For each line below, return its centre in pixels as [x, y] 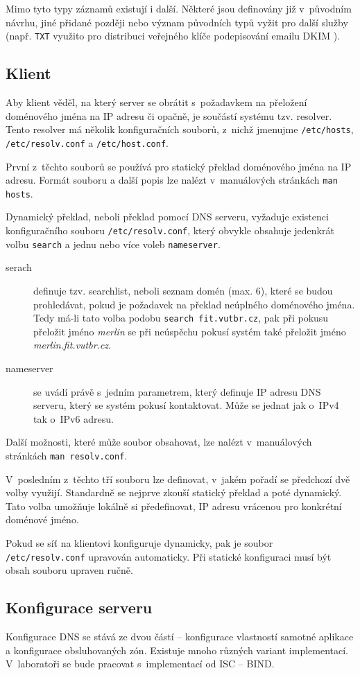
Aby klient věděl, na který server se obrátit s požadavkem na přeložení [156, 102]
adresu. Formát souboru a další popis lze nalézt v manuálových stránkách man [172, 180]
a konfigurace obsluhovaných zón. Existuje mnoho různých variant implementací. [177, 650]
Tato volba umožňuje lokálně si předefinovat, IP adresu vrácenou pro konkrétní [174, 506]
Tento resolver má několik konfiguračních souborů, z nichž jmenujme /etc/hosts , [180, 129]
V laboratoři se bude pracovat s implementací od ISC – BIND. [140, 664]
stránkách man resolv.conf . [67, 455]
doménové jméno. [42, 519]
